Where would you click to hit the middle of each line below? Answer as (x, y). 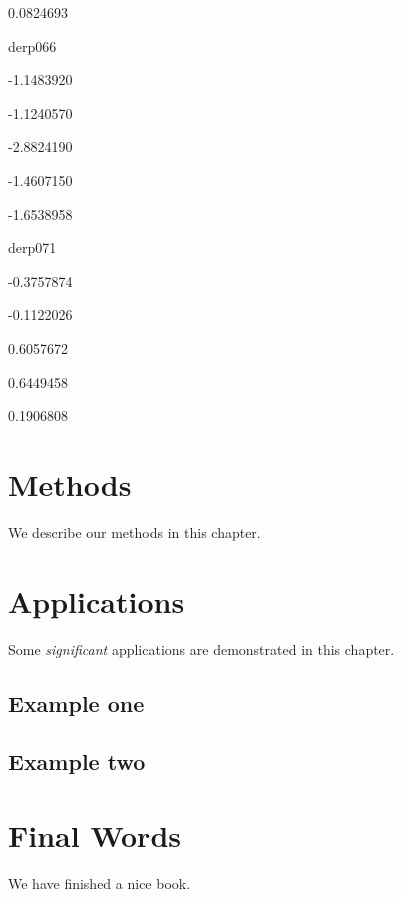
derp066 (32, 45)
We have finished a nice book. (99, 882)
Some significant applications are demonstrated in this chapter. (201, 648)
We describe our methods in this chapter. (134, 531)
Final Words (94, 834)
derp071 (32, 247)
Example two (77, 761)
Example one (76, 702)
